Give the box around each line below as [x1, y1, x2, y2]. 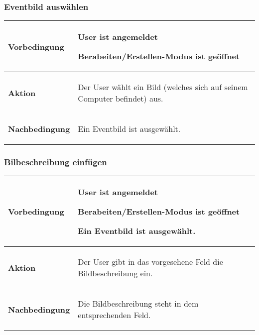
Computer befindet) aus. [78, 93, 163, 105]
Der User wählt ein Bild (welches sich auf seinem [78, 81, 248, 93]
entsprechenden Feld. [78, 309, 151, 321]
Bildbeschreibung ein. [78, 267, 153, 279]
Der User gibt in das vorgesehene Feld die [78, 256, 223, 268]
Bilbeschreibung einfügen [4, 156, 107, 168]
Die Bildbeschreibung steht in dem [78, 298, 199, 310]
